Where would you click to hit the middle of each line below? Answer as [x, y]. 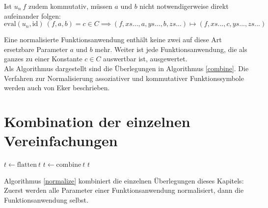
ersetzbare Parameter [36, 49]
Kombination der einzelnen [97, 121]
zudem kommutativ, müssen [70, 6]
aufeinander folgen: [32, 15]
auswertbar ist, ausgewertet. [145, 59]
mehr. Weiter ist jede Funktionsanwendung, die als [171, 49]
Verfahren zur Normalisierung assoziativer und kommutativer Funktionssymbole [124, 78]
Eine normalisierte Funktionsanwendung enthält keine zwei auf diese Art [113, 39]
